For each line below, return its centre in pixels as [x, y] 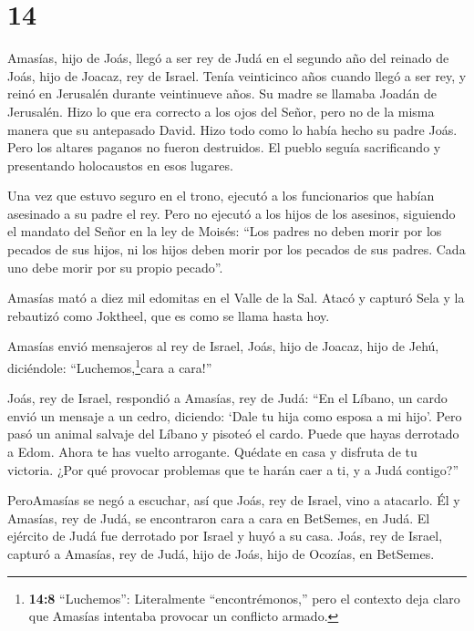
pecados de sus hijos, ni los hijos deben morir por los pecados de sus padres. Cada [237, 249]
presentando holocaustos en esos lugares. [120, 165]
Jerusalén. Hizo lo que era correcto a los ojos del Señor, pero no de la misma [221, 111]
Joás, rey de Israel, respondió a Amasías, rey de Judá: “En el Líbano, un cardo [227, 398]
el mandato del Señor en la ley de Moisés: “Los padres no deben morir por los [225, 231]
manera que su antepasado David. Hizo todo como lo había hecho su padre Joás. [232, 129]
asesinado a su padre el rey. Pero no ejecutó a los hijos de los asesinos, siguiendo [232, 213]
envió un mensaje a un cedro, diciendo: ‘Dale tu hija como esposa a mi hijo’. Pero [235, 415]
